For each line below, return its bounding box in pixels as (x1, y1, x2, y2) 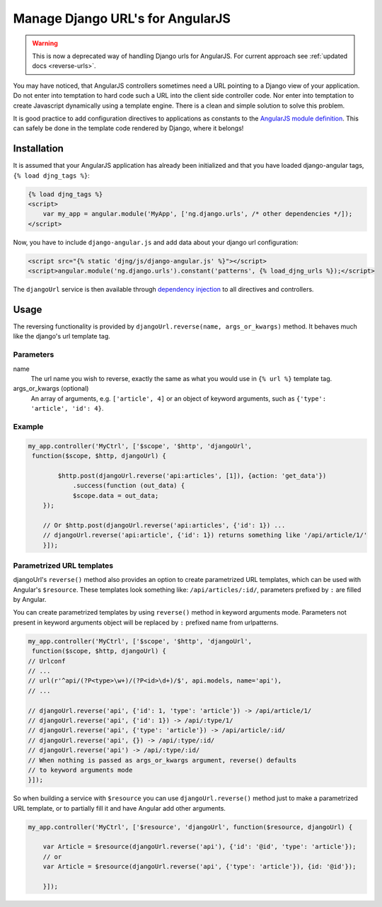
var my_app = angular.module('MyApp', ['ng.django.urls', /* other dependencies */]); (42, 210, 353, 218)
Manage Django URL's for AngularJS (13, 11, 231, 26)
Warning (32, 39, 58, 47)
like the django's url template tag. (13, 332, 111, 341)
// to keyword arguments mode (28, 765, 133, 774)
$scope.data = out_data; (72, 491, 159, 499)
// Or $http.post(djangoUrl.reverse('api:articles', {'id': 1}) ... (42, 521, 286, 529)
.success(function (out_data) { (72, 481, 185, 490)
